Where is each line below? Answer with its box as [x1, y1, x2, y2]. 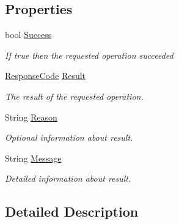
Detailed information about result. [5, 172, 131, 185]
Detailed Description [5, 202, 139, 221]
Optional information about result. [5, 131, 133, 144]
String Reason [5, 110, 57, 123]
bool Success [5, 28, 52, 41]
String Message [5, 151, 62, 164]
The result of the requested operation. [5, 89, 144, 102]
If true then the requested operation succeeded [5, 48, 174, 61]
